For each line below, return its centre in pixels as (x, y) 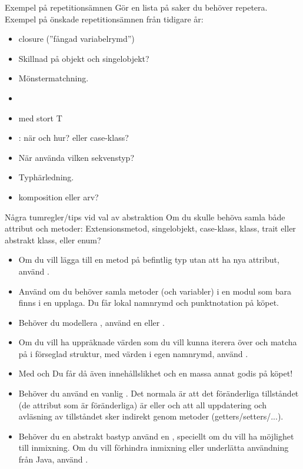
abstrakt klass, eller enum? (53, 240)
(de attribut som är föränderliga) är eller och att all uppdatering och (142, 404)
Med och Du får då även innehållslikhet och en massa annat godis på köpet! (156, 373)
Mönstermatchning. (54, 78)
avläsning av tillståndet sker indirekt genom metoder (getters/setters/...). (151, 416)
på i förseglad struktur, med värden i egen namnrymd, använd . (133, 353)
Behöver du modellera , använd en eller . (91, 322)
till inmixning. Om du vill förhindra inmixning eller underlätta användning (154, 447)
